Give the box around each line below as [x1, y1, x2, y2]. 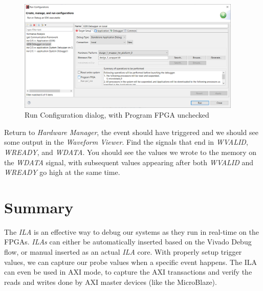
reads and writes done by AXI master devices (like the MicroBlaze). [4, 276, 217, 287]
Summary [4, 196, 74, 217]
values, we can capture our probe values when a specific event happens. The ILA [4, 256, 257, 267]
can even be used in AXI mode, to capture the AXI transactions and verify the [4, 266, 252, 277]
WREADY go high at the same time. [4, 167, 120, 177]
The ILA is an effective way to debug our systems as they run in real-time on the [4, 226, 259, 237]
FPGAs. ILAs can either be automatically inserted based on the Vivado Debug [4, 236, 252, 247]
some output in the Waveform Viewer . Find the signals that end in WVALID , [4, 137, 248, 147]
